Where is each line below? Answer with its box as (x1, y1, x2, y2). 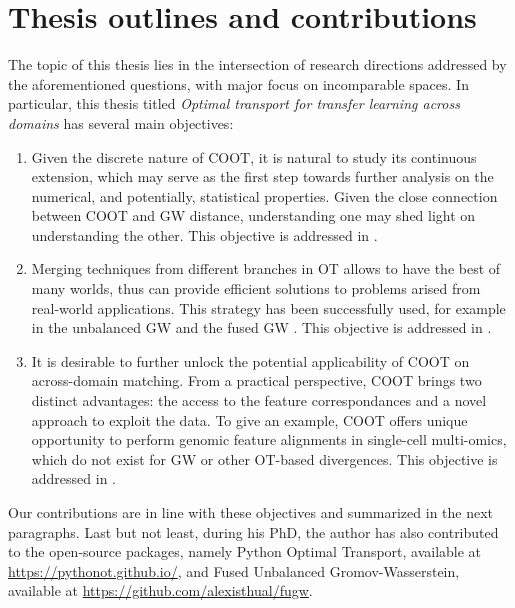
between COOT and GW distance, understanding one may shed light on (31, 205, 476, 226)
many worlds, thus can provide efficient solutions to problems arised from (31, 278, 481, 299)
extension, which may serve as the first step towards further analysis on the (31, 166, 494, 187)
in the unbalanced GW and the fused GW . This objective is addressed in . (31, 317, 492, 338)
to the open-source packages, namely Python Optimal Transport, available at (8, 541, 482, 562)
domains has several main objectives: (8, 112, 234, 133)
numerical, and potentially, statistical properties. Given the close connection (31, 185, 498, 206)
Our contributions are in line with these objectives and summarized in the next (8, 502, 494, 522)
